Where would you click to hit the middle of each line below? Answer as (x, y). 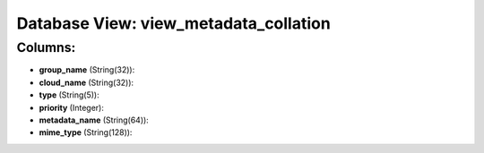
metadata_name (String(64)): (94, 120)
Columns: (46, 47)
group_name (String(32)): (87, 70)
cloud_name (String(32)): (86, 82)
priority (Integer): (72, 107)
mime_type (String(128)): (86, 132)
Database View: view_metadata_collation (173, 23)
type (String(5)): (69, 95)
